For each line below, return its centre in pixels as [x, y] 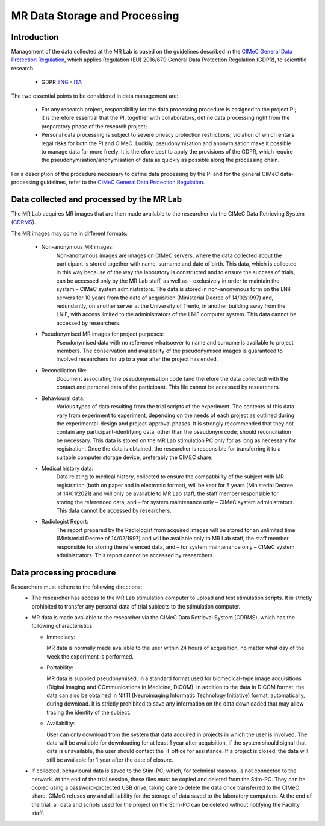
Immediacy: [61, 637]
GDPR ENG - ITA [62, 82]
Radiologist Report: [65, 522]
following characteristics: [63, 626]
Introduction [35, 37]
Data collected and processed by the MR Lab [97, 199]
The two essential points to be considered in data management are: [95, 96]
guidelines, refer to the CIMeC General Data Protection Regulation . [122, 182]
